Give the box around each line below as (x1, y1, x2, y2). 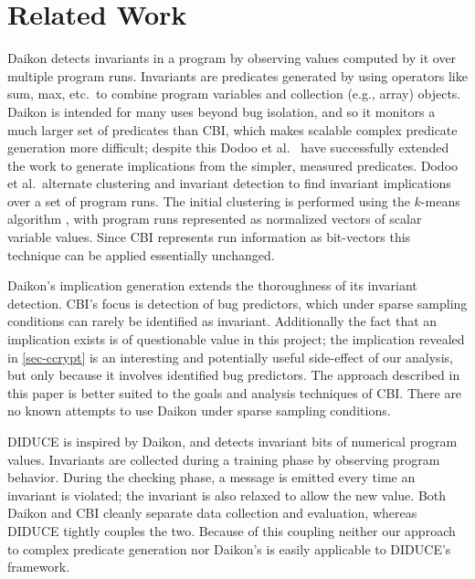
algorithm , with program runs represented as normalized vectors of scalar (7, 209, 422, 228)
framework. (7, 557, 70, 576)
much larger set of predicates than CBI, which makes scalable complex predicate (7, 120, 458, 139)
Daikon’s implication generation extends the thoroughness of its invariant (7, 276, 417, 295)
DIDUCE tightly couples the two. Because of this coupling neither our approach (7, 521, 456, 540)
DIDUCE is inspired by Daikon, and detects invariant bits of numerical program (7, 432, 458, 450)
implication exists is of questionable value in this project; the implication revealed (7, 330, 465, 349)
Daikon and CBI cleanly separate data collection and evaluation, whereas (7, 503, 417, 522)
